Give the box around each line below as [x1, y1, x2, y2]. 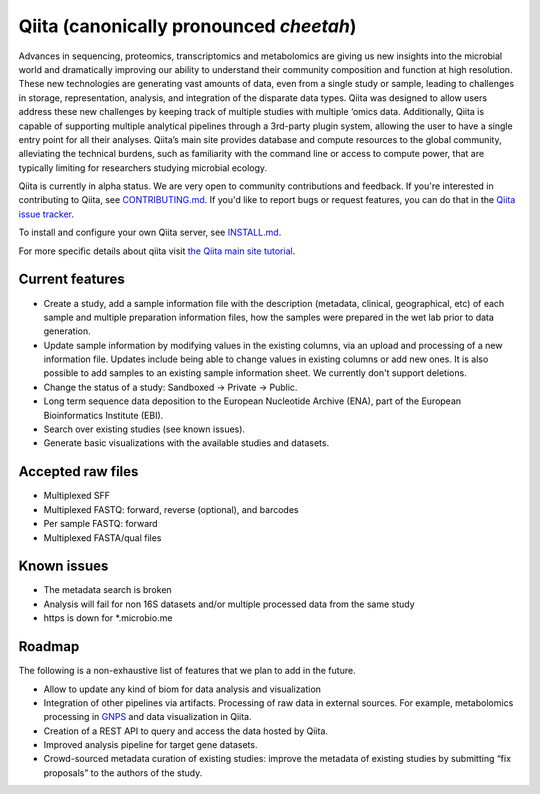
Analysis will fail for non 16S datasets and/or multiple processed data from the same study [43, 598, 415, 610]
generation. [43, 325, 91, 337]
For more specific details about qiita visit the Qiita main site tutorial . [18, 245, 296, 257]
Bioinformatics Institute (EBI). [43, 409, 164, 421]
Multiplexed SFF [43, 490, 110, 502]
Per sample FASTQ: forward [43, 518, 159, 530]
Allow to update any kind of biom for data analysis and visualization [43, 683, 322, 695]
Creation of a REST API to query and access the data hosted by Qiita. [43, 725, 329, 737]
